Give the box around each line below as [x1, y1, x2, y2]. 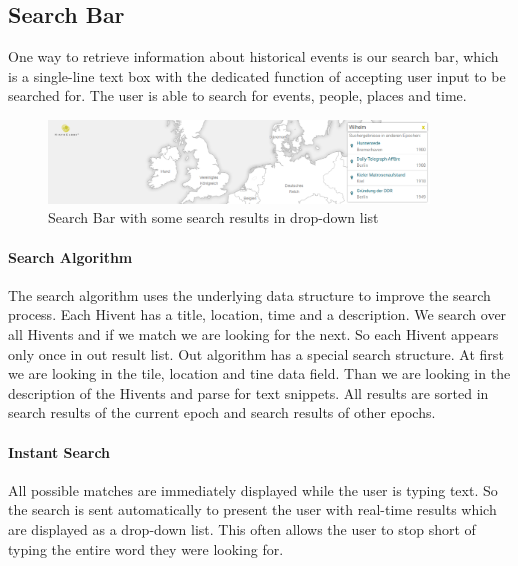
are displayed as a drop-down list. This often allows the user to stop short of [8, 518, 476, 539]
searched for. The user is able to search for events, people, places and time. [8, 85, 467, 106]
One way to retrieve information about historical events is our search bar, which [8, 46, 499, 67]
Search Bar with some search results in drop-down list [48, 207, 379, 228]
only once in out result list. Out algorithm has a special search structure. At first [8, 343, 504, 364]
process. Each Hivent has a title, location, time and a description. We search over [8, 304, 507, 325]
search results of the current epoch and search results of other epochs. [8, 402, 436, 423]
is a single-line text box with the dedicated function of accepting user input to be [8, 65, 506, 86]
